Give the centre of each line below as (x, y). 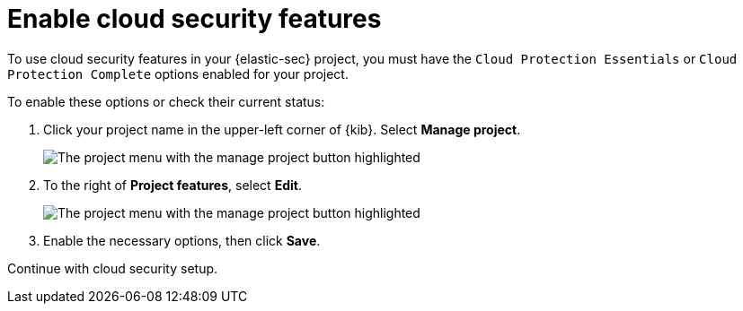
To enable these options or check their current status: (166, 101)
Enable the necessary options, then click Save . (182, 240)
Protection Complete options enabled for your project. (178, 73)
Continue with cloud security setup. (113, 268)
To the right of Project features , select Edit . (172, 185)
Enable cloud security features (195, 19)
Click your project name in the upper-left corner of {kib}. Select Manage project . (282, 129)
